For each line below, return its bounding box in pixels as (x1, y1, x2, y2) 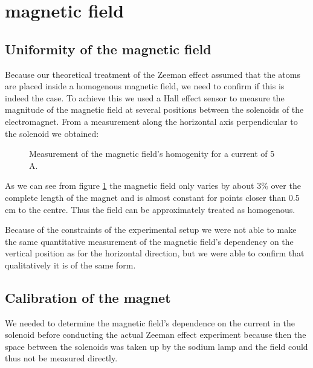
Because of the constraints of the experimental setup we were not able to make (5, 223, 297, 236)
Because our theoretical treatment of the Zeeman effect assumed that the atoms (5, 68, 300, 80)
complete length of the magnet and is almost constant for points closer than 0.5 (5, 191, 300, 203)
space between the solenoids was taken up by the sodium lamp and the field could (5, 340, 308, 352)
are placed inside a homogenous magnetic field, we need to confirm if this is (5, 80, 285, 92)
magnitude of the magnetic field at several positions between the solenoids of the (5, 103, 304, 116)
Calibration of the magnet (5, 288, 171, 306)
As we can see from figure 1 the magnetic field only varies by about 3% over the (5, 179, 301, 192)
